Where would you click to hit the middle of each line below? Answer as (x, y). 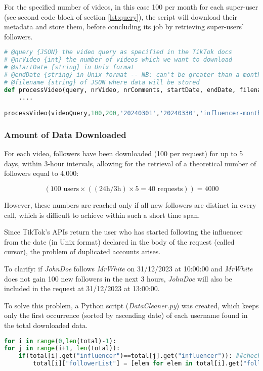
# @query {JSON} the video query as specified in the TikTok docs (118, 52)
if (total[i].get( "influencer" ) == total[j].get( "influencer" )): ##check (140, 356)
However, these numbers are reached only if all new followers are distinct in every (130, 205)
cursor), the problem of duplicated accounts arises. (82, 251)
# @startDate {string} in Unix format (69, 67)
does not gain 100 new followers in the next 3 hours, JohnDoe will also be (118, 278)
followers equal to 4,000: (41, 173)
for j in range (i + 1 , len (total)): (62, 349)
